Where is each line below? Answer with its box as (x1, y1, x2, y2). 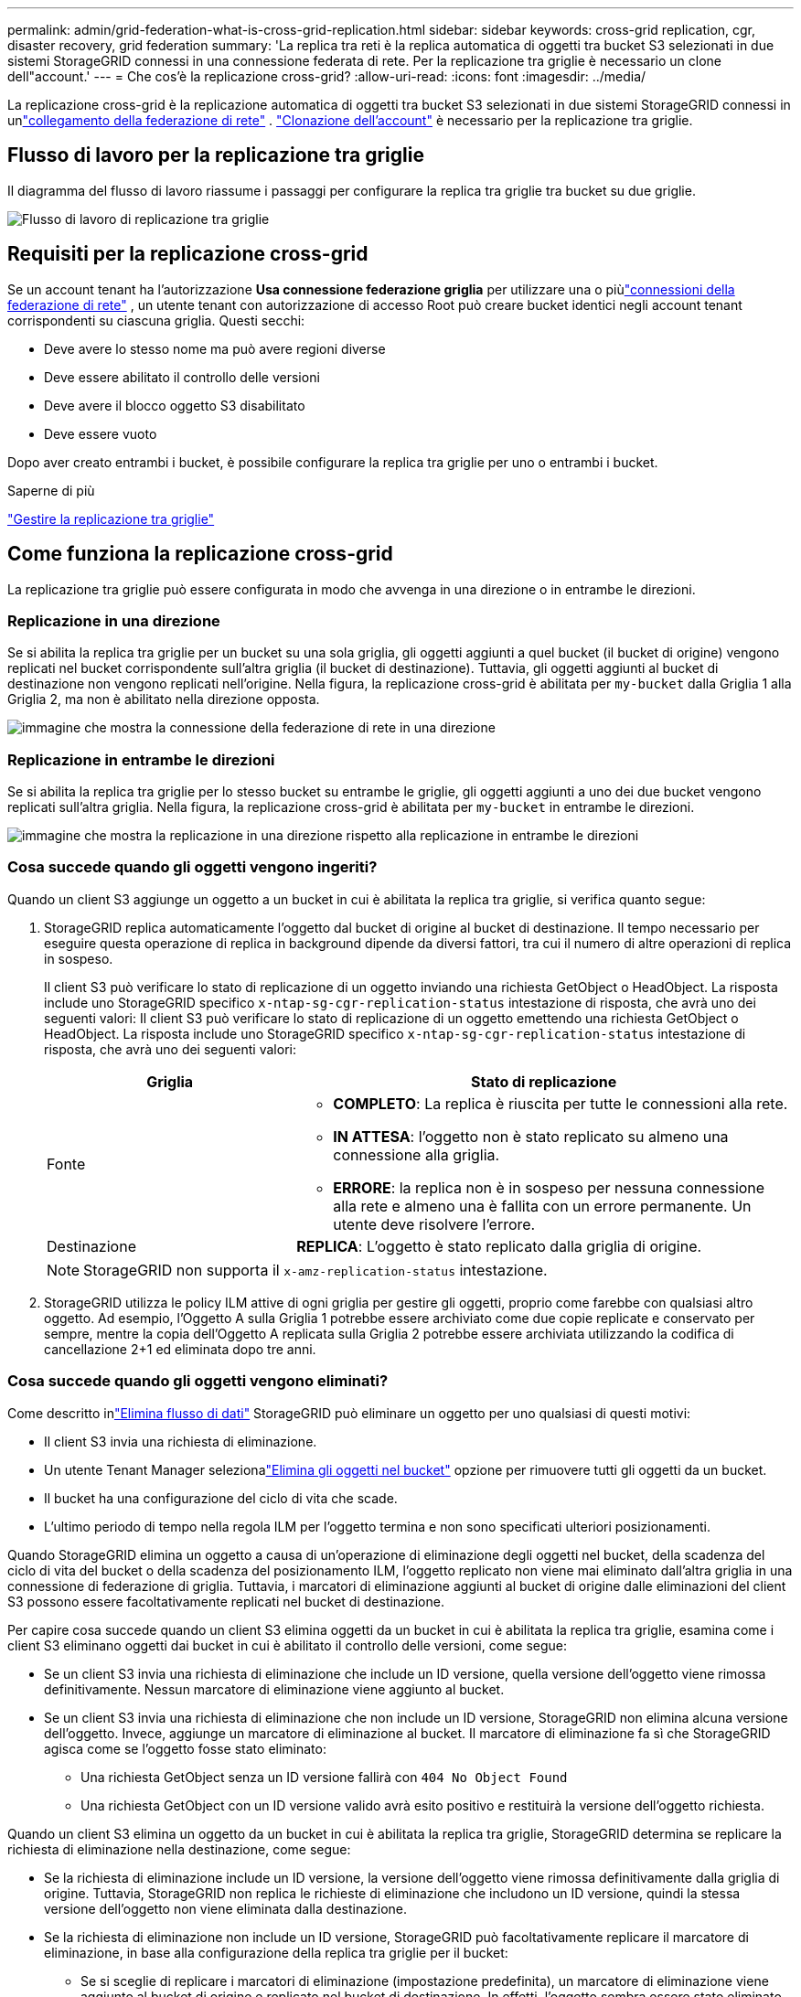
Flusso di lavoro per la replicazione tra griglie (7, 144, 424, 167)
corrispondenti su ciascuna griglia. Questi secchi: (7, 312, 305, 328)
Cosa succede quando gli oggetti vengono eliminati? (7, 1372, 389, 1391)
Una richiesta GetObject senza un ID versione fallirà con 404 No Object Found (80, 1768, 568, 1785)
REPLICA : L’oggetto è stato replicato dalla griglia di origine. (296, 1236, 702, 1255)
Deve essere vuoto (44, 425, 157, 442)
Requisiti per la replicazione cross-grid (7, 242, 368, 266)
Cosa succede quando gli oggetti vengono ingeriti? (7, 858, 378, 877)
